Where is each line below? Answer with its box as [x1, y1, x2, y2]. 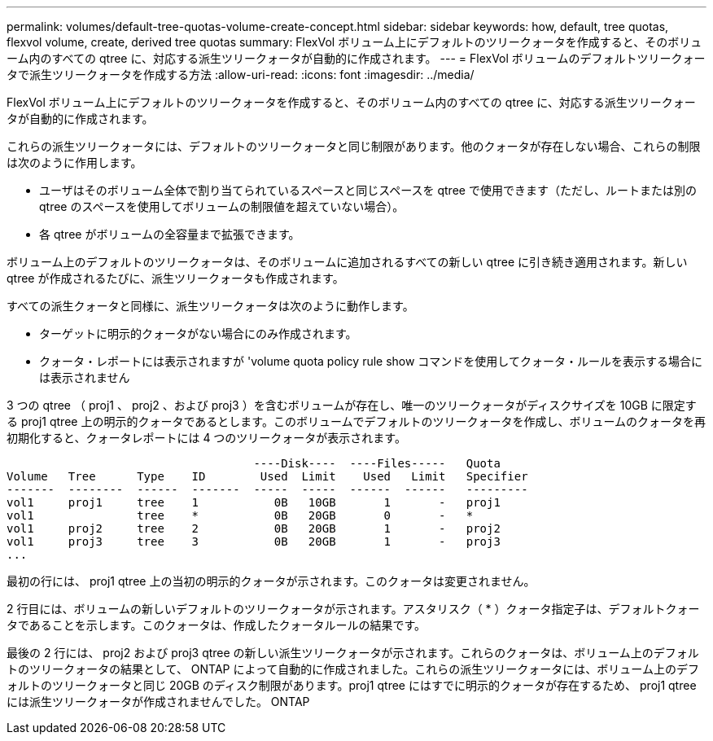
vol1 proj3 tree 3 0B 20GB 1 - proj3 [7, 535, 501, 548]
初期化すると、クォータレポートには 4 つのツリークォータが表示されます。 [7, 431, 406, 445]
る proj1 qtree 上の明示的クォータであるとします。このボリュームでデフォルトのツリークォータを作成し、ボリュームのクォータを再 [7, 414, 706, 428]
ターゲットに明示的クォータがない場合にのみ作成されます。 [39, 327, 357, 340]
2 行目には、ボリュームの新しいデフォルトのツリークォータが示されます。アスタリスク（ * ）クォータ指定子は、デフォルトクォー [7, 602, 700, 616]
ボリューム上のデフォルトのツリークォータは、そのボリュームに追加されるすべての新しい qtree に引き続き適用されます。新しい [7, 255, 688, 269]
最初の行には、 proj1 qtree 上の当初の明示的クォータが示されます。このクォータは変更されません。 [7, 574, 536, 588]
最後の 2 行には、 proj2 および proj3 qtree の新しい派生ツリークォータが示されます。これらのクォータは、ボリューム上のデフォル [7, 646, 699, 660]
